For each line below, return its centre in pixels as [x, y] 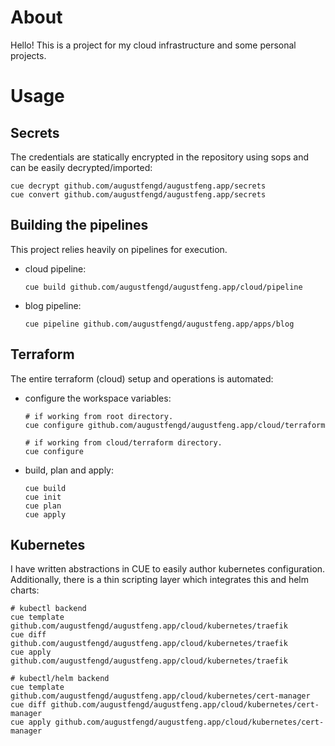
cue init [43, 497]
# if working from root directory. [99, 416]
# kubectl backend [48, 609]
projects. [28, 55]
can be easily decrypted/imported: [81, 167]
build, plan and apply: [69, 470]
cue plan [43, 506]
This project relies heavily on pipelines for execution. [119, 249]
